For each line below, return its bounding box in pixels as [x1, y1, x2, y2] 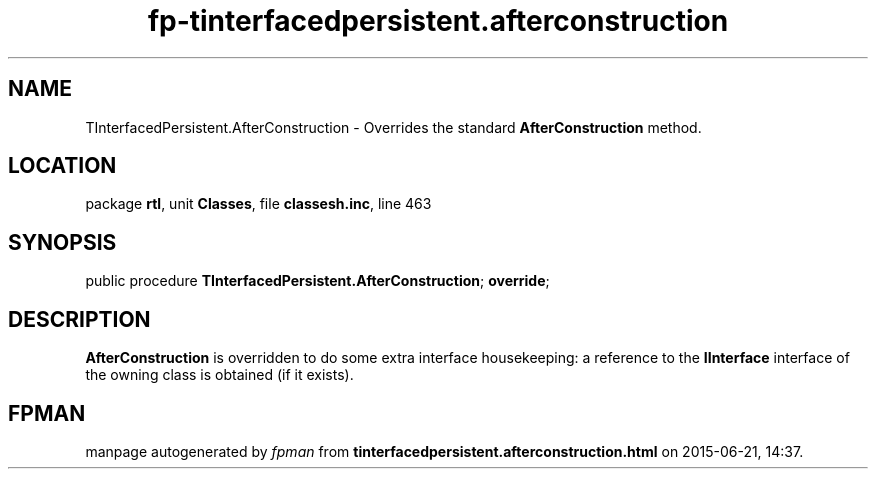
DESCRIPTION [8, 306, 151, 332]
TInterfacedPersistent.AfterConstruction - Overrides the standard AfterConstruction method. [85, 118, 702, 136]
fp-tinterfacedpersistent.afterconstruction [147, 4, 729, 38]
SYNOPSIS [8, 229, 117, 255]
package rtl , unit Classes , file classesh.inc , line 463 [85, 195, 432, 213]
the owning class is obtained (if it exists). [85, 366, 354, 384]
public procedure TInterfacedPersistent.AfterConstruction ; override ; [85, 272, 550, 290]
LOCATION [8, 153, 117, 179]
